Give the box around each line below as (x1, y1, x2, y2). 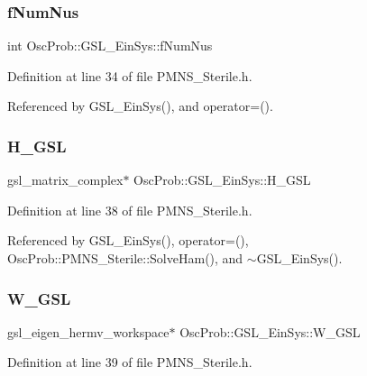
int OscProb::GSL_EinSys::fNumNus (7, 36, 213, 55)
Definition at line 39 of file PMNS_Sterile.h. (7, 353, 252, 371)
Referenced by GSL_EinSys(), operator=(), (7, 231, 249, 250)
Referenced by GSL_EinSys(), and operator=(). (7, 96, 273, 115)
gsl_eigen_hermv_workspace (7, 322, 170, 341)
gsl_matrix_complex (7, 170, 124, 189)
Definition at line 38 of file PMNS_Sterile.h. (7, 200, 252, 219)
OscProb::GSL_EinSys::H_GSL (133, 170, 311, 189)
